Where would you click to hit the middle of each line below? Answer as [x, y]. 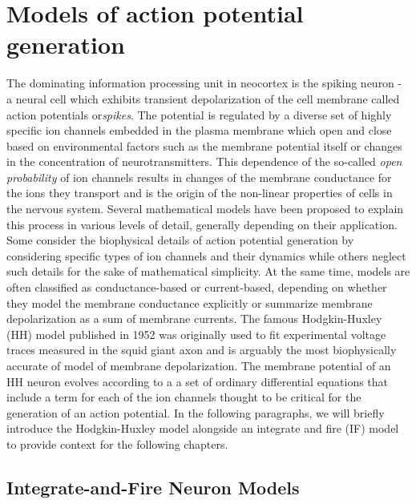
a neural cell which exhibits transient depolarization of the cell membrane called [203, 98]
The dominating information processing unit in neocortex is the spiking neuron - [204, 83]
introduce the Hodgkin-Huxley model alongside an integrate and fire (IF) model [203, 428]
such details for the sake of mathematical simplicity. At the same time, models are [208, 271]
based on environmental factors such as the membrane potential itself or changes [204, 145]
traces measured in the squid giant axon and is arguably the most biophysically [202, 350]
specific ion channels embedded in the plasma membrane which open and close [199, 130]
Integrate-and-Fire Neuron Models [153, 487]
